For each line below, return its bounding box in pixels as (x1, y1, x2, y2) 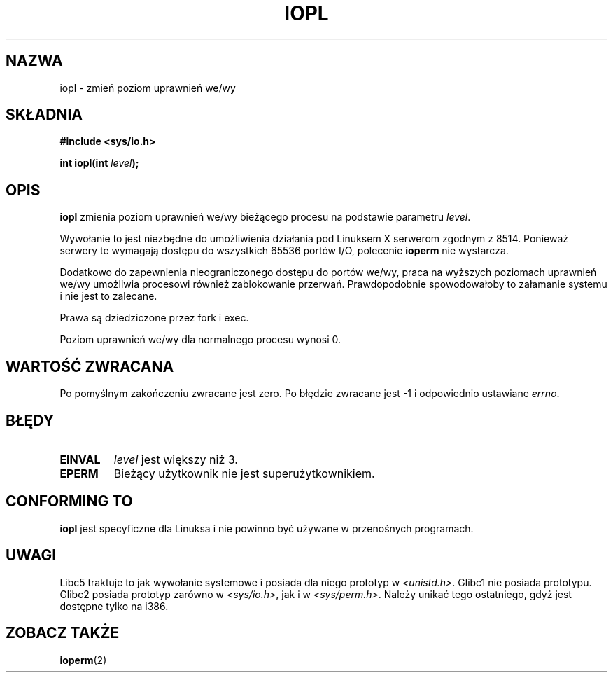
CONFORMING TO (6, 492, 133, 511)
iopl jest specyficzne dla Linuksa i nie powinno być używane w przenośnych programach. (59, 522, 474, 534)
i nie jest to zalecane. (59, 290, 157, 303)
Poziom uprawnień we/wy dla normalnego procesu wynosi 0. (59, 333, 341, 346)
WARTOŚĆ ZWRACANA (6, 357, 174, 375)
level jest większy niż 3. (113, 452, 238, 466)
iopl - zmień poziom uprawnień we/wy (59, 81, 236, 94)
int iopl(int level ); (59, 157, 139, 169)
